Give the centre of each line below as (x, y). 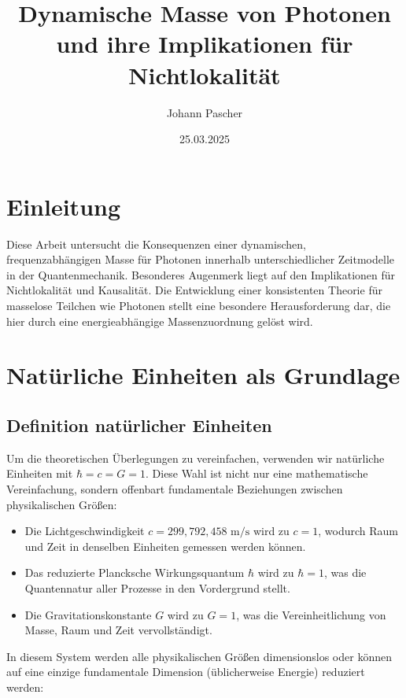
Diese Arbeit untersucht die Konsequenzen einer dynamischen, (156, 244)
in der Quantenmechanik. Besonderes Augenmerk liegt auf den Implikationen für (201, 274)
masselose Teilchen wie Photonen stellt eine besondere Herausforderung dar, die (199, 305)
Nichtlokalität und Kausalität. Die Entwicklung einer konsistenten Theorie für (194, 290)
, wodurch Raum (358, 531)
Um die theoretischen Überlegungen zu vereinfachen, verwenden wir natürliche (196, 458)
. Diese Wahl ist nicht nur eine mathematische (257, 473)
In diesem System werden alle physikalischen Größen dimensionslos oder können (199, 656)
